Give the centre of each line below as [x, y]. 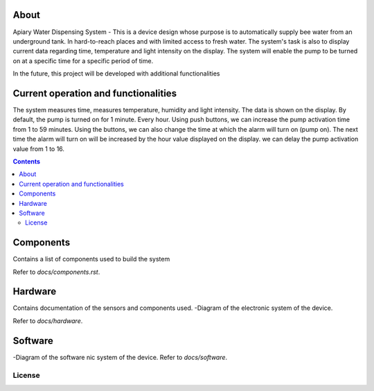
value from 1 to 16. [39, 148]
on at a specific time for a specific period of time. [83, 61]
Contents [27, 161]
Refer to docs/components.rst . [56, 272]
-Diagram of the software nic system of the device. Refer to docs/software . [120, 357]
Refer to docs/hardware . [48, 321]
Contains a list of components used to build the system [91, 259]
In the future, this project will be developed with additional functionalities [116, 73]
